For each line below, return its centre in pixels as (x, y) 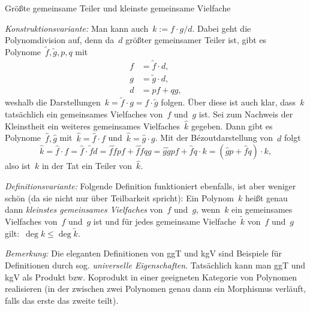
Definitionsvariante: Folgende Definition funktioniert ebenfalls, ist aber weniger (151, 185)
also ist (18, 166)
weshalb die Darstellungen (53, 102)
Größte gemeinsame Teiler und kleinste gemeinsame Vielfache (118, 8)
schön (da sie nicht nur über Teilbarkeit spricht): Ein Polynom (119, 197)
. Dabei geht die (222, 28)
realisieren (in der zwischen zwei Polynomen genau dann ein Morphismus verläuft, (155, 289)
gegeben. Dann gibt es (232, 126)
